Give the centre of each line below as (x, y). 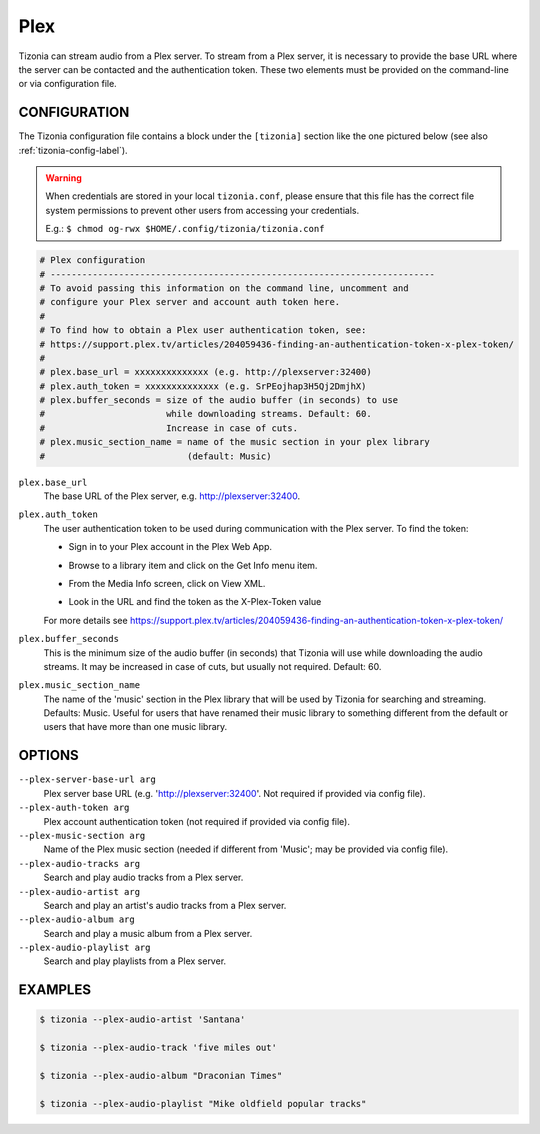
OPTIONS (48, 755)
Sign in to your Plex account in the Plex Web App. (170, 547)
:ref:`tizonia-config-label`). (73, 150)
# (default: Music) (155, 456)
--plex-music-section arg (82, 835)
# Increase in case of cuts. (169, 428)
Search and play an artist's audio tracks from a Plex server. (165, 905)
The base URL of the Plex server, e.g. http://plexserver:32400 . (171, 496)
